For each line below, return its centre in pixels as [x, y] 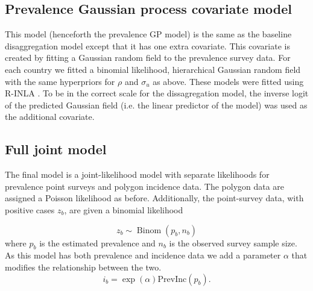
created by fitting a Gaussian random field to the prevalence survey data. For [148, 58]
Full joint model [56, 149]
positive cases [30, 209]
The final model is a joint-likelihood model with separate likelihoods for [137, 174]
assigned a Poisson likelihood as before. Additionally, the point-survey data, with [154, 198]
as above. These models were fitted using [228, 81]
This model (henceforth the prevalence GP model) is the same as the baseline [148, 34]
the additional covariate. [50, 117]
